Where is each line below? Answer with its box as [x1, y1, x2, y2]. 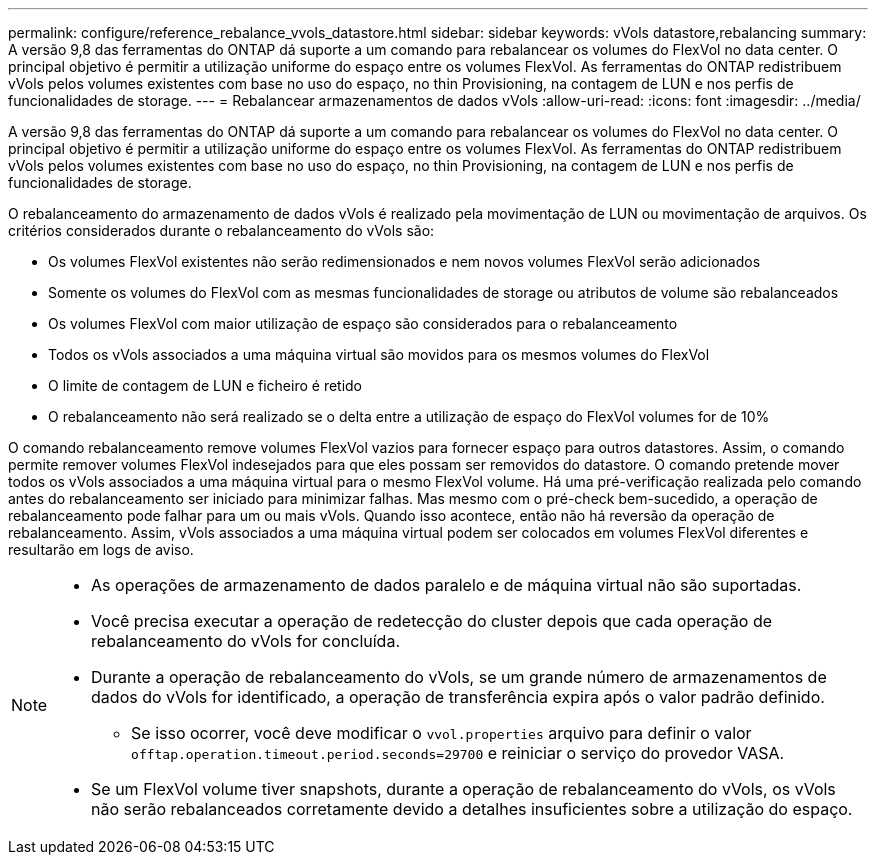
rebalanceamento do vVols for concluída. [91, 631, 400, 651]
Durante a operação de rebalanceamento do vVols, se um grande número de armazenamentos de [91, 667, 827, 687]
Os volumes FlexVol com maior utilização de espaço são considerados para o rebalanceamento [48, 315, 678, 332]
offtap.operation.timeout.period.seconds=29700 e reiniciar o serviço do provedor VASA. [131, 743, 785, 763]
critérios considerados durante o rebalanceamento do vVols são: [8, 222, 435, 239]
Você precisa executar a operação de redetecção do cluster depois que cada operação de [91, 611, 773, 631]
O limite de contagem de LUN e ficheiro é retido [48, 377, 363, 394]
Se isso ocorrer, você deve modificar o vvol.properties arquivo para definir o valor [131, 723, 752, 743]
